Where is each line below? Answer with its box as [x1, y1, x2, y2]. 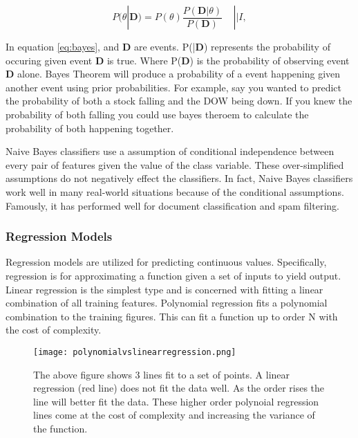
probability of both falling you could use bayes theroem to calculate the [6, 107, 309, 121]
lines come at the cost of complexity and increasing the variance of [33, 408, 315, 422]
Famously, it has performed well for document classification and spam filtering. [6, 198, 339, 212]
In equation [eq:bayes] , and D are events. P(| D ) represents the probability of [6, 39, 330, 53]
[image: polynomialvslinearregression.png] [33, 347, 236, 357]
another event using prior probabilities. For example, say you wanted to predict [6, 80, 342, 94]
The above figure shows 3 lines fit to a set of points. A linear [33, 367, 290, 381]
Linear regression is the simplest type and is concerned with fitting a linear [6, 282, 323, 296]
